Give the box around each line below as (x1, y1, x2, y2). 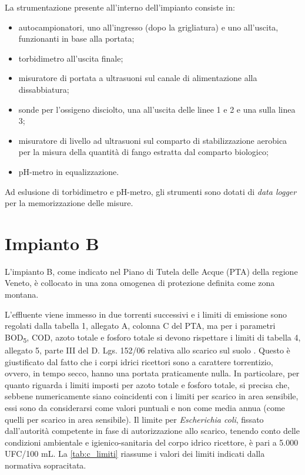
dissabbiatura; (18, 83, 69, 95)
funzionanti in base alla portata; (18, 32, 135, 45)
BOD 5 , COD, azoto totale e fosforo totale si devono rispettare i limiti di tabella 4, (5, 331, 301, 345)
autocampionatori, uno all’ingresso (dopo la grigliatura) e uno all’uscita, (18, 21, 279, 33)
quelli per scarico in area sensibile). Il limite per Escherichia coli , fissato (5, 413, 264, 425)
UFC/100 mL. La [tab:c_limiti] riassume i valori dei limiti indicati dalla (5, 447, 265, 460)
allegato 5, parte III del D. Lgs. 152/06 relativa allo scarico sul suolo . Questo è (5, 343, 290, 356)
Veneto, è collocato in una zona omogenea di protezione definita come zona (5, 277, 275, 289)
